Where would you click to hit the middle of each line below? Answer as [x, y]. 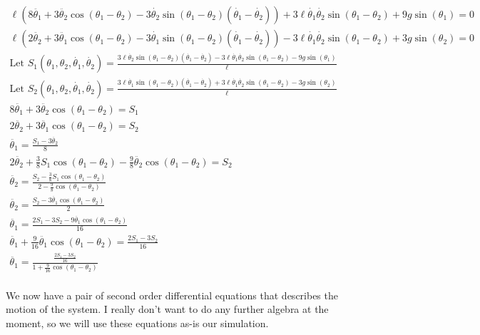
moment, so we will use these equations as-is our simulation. [137, 323]
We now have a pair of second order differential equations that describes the [172, 295]
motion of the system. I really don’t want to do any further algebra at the [167, 309]
